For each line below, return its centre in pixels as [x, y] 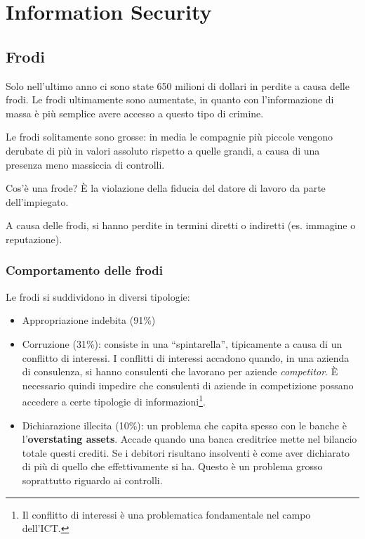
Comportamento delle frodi [84, 270]
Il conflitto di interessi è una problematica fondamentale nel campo [166, 514]
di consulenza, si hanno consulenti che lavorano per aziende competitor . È [180, 371]
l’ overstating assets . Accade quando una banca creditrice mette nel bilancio [190, 439]
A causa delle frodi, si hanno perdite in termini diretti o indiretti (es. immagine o [181, 225]
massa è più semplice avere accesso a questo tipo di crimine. [135, 113]
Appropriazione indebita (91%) [89, 320]
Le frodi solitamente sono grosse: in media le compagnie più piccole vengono [170, 137]
